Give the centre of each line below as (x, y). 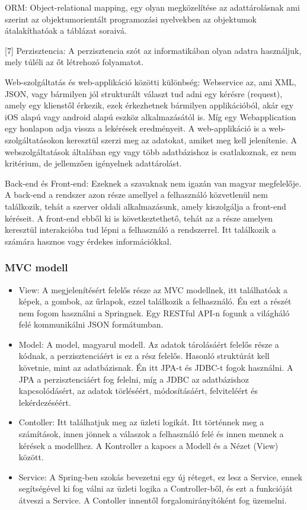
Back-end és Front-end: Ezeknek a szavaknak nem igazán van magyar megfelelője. (153, 183)
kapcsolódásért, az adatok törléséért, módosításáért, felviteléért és (138, 391)
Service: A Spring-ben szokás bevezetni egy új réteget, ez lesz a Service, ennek (161, 477)
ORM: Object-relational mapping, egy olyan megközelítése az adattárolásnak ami (152, 7)
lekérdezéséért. (45, 402)
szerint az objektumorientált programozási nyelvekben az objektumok (131, 19)
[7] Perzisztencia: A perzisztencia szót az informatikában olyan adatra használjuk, (153, 50)
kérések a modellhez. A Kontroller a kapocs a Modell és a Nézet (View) (148, 445)
